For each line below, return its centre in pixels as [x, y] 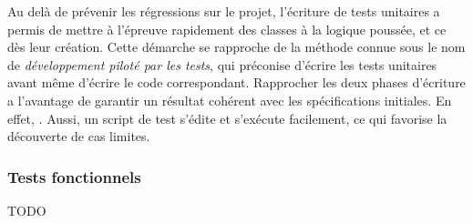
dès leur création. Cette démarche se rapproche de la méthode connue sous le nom [236, 47]
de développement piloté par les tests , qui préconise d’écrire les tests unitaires [222, 64]
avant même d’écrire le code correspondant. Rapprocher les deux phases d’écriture [236, 82]
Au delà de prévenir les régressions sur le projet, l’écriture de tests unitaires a [224, 11]
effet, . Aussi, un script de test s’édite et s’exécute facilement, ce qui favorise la [227, 118]
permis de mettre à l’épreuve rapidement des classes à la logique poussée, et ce [227, 29]
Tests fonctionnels [74, 176]
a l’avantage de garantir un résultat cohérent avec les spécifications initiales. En [230, 100]
